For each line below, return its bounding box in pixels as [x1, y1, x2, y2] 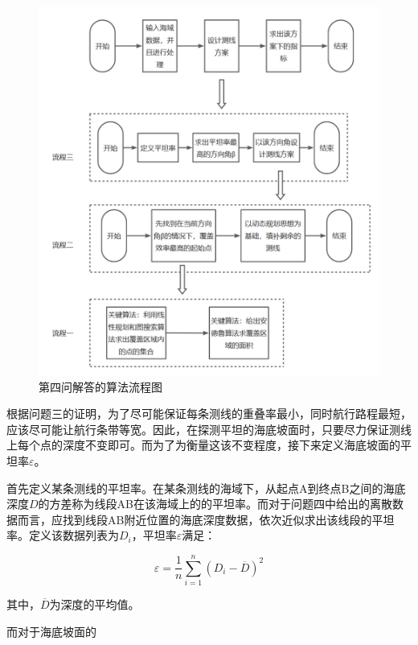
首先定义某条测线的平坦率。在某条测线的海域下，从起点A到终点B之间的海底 [6, 479, 406, 496]
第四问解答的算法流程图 [39, 378, 162, 395]
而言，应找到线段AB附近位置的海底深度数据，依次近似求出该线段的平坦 [17, 511, 395, 527]
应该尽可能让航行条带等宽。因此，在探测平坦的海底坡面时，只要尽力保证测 [6, 420, 400, 437]
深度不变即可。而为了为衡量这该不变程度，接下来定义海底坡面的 [62, 436, 400, 453]
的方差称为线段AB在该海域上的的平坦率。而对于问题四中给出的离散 [38, 495, 393, 512]
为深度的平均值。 [49, 596, 140, 613]
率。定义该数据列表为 [6, 527, 119, 544]
